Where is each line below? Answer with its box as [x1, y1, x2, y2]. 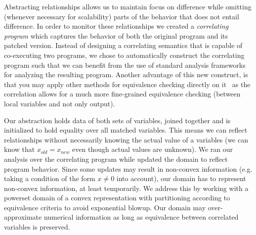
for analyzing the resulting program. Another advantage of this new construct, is [4, 69, 248, 80]
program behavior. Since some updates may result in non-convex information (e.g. [4, 163, 253, 174]
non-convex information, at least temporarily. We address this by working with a [4, 183, 249, 193]
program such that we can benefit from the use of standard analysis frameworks [4, 59, 246, 70]
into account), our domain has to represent [116, 173, 246, 184]
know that [4, 144, 35, 154]
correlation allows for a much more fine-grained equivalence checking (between [4, 89, 241, 99]
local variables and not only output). [4, 98, 115, 108]
